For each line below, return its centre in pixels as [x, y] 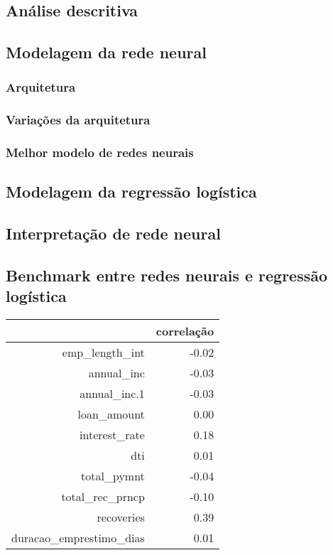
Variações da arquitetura [78, 120]
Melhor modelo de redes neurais [100, 152]
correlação [185, 331]
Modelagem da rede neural [106, 52]
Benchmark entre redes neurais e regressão [167, 275]
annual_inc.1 [112, 394]
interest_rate [112, 435]
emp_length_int [103, 352]
